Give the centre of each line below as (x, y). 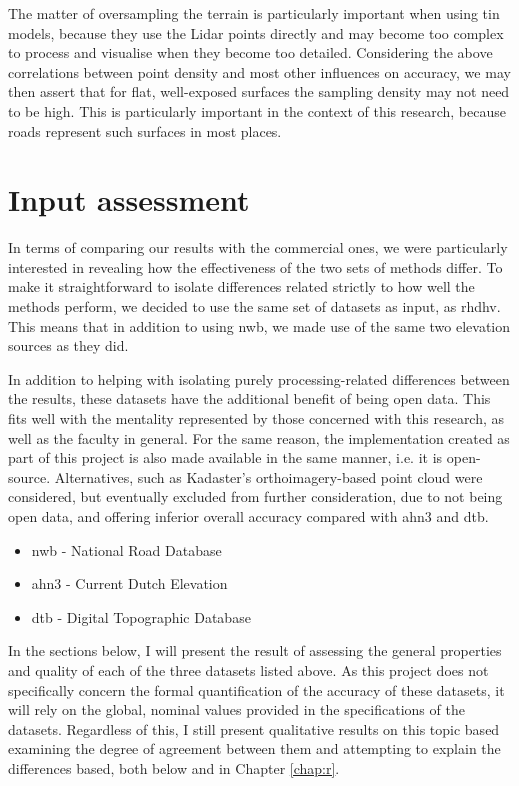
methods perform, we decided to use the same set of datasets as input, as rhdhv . (254, 306)
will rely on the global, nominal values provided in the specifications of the (236, 709)
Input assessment (129, 199)
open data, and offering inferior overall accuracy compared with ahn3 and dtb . (248, 516)
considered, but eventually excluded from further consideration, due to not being (255, 496)
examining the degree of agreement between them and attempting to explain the (254, 748)
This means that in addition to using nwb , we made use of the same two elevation (259, 325)
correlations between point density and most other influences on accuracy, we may (259, 71)
